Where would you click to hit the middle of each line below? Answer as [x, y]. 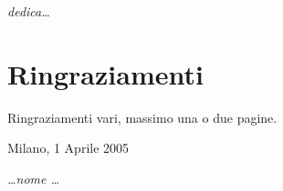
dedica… [29, 11]
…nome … [34, 178]
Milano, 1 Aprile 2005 [68, 148]
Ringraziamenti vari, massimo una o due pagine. [142, 117]
